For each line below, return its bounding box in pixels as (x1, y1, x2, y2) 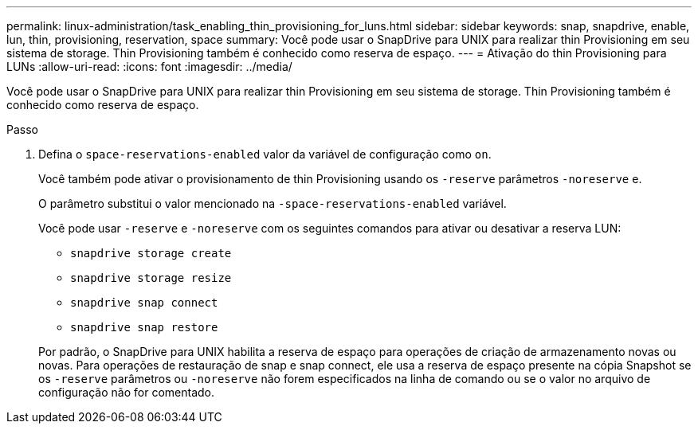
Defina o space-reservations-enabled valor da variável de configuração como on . (38, 147, 492, 161)
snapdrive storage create (70, 247, 232, 260)
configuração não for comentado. (38, 385, 214, 399)
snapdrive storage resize (70, 272, 232, 284)
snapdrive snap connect (70, 296, 218, 309)
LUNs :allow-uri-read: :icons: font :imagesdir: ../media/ (6, 60, 292, 73)
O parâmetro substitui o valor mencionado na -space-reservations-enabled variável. (38, 197, 507, 210)
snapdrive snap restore (70, 321, 218, 334)
